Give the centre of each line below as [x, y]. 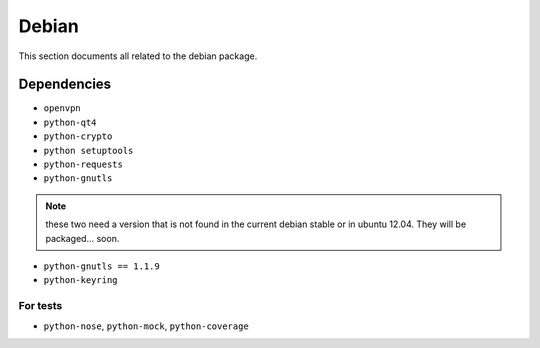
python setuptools [88, 150]
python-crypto [78, 136]
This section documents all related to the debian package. [138, 56]
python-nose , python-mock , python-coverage [146, 326]
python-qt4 [70, 122]
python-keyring [81, 280]
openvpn [62, 108]
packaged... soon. [82, 238]
